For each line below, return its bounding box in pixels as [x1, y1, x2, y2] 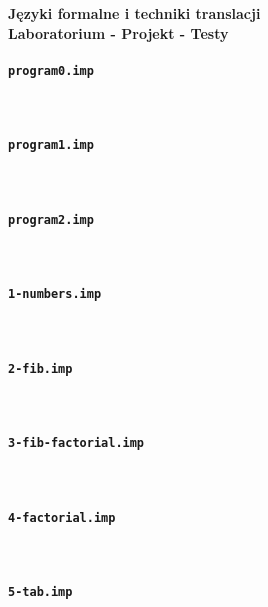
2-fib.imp [8, 361, 73, 376]
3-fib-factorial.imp [8, 436, 145, 451]
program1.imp [8, 138, 94, 153]
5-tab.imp [8, 584, 73, 599]
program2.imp [8, 212, 94, 227]
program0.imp [8, 63, 94, 78]
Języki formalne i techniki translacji [8, 3, 261, 23]
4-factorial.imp [8, 510, 116, 525]
